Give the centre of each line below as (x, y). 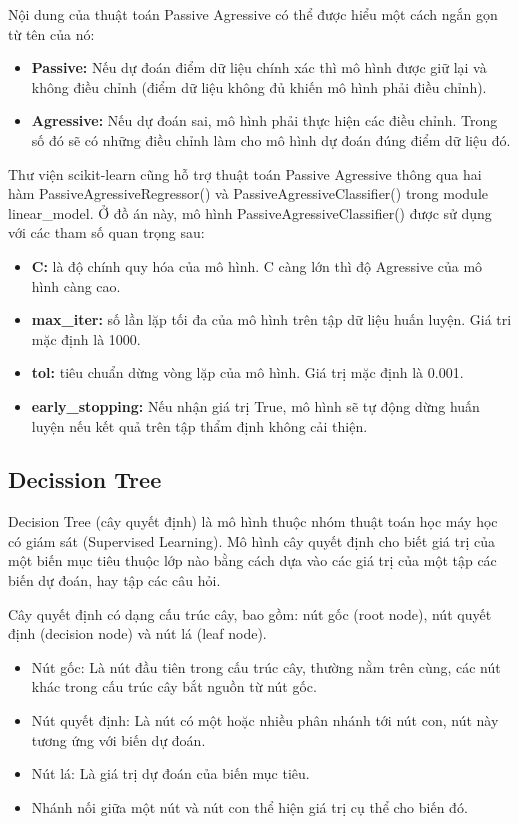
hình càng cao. (76, 285)
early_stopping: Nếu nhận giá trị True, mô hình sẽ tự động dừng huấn (255, 405)
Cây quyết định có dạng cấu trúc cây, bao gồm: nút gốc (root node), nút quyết (250, 613)
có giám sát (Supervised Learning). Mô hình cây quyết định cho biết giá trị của (251, 540)
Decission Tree (85, 479)
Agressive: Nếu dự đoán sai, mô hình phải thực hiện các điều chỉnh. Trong (264, 120)
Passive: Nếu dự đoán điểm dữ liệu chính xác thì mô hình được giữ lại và (259, 67)
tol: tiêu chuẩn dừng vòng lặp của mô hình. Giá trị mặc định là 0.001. (247, 372)
